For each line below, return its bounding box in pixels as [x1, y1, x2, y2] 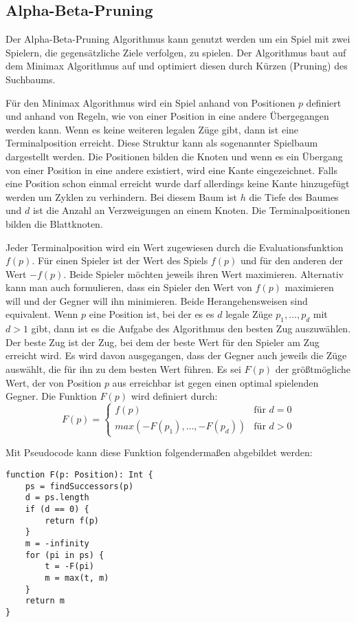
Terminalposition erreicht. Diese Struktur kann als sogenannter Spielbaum [5, 136, 318, 150]
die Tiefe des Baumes [249, 189, 339, 204]
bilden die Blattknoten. [5, 216, 103, 230]
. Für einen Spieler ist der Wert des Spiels [32, 253, 208, 268]
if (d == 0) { [25, 504, 89, 514]
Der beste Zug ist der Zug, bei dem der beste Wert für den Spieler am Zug [5, 334, 320, 349]
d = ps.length [25, 493, 89, 503]
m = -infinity [25, 538, 89, 548]
